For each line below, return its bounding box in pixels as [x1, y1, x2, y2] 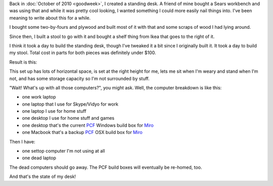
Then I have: [9, 138, 35, 145]
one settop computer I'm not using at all [22, 148, 105, 154]
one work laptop [22, 94, 56, 100]
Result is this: [9, 59, 37, 65]
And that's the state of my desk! [9, 173, 76, 179]
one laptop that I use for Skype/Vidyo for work [22, 101, 119, 107]
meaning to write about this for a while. [9, 15, 91, 21]
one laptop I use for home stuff [22, 108, 86, 114]
